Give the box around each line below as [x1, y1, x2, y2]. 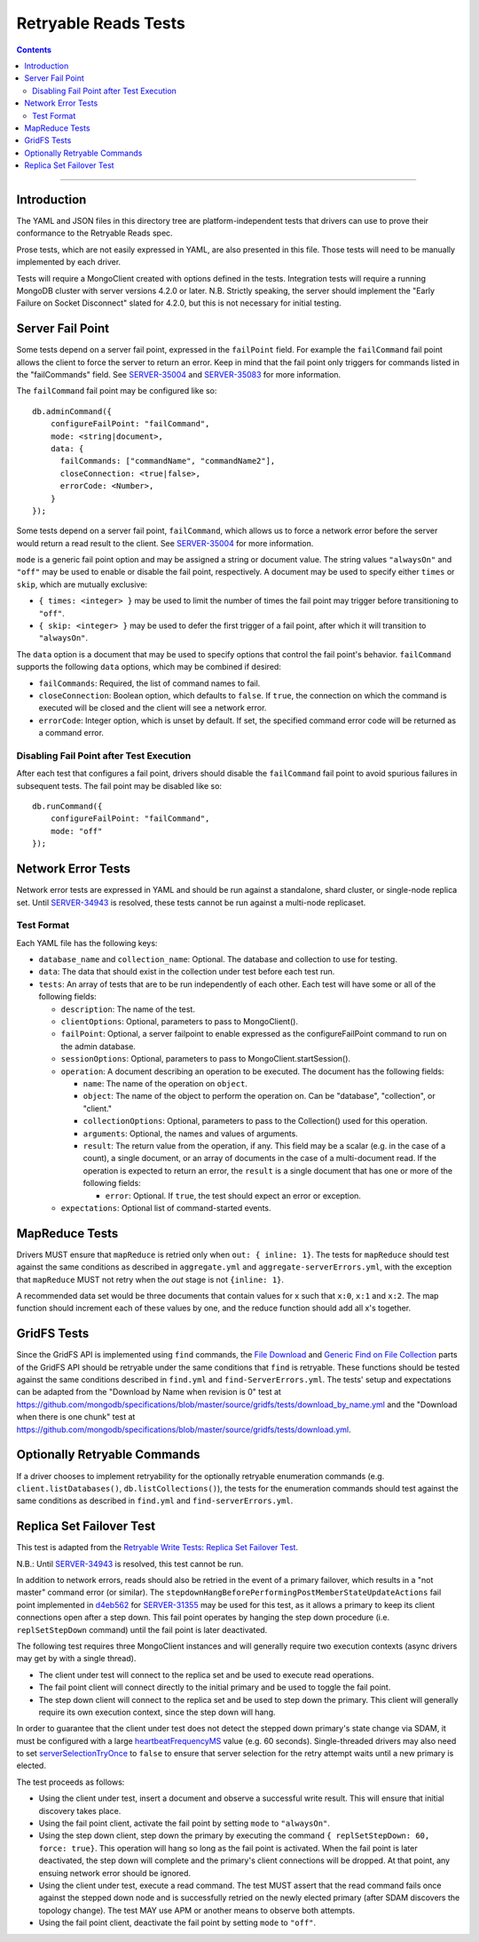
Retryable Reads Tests [16, 13, 186, 33]
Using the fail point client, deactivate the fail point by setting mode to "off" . [38, 1917, 317, 1928]
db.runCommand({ [32, 801, 103, 812]
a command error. [38, 728, 104, 738]
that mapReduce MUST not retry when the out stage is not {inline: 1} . [16, 1274, 284, 1285]
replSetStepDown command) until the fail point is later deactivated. [16, 1624, 268, 1635]
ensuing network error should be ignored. [38, 1867, 191, 1878]
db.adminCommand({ [32, 406, 113, 417]
